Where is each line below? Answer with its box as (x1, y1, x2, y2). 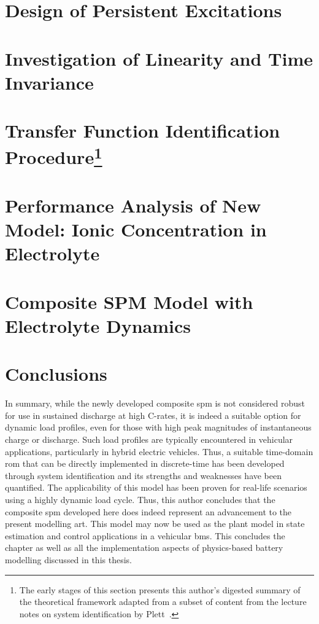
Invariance (5, 69, 94, 95)
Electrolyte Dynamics (5, 313, 191, 338)
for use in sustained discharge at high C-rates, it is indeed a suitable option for (5, 408, 301, 421)
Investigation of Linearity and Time (5, 45, 313, 71)
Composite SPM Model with (5, 289, 253, 314)
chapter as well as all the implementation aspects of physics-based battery (5, 541, 283, 554)
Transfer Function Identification (5, 118, 280, 143)
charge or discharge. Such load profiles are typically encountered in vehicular (5, 433, 293, 446)
